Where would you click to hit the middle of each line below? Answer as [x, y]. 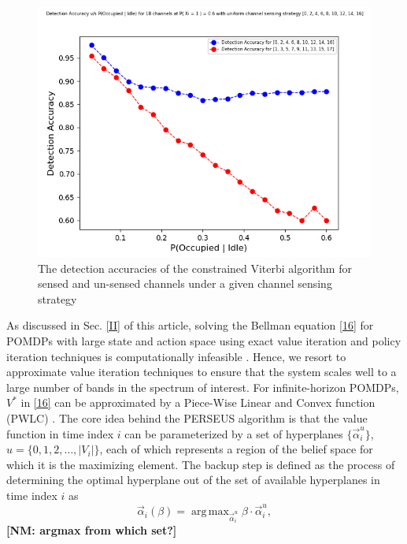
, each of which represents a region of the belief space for [236, 449]
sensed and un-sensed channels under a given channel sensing [185, 283]
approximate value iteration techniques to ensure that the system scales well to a [202, 372]
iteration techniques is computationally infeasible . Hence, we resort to [176, 356]
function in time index [60, 433]
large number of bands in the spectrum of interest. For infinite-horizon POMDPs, [203, 387]
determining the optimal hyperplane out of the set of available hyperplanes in [193, 480]
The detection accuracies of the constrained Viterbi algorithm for [195, 268]
